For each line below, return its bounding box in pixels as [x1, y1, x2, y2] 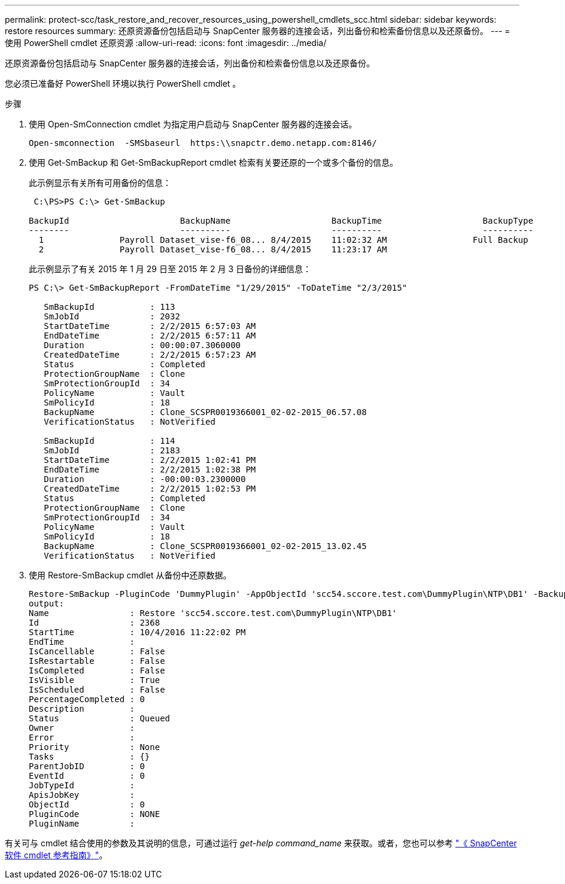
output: [29, 599, 65, 608]
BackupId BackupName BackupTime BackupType [29, 216, 533, 225]
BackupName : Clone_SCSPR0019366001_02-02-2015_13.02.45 [44, 541, 367, 551]
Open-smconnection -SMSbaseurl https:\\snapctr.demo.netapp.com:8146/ [29, 138, 377, 148]
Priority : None [29, 742, 160, 752]
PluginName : [29, 819, 135, 828]
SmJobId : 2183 [44, 446, 180, 455]
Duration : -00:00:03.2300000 [44, 474, 246, 484]
